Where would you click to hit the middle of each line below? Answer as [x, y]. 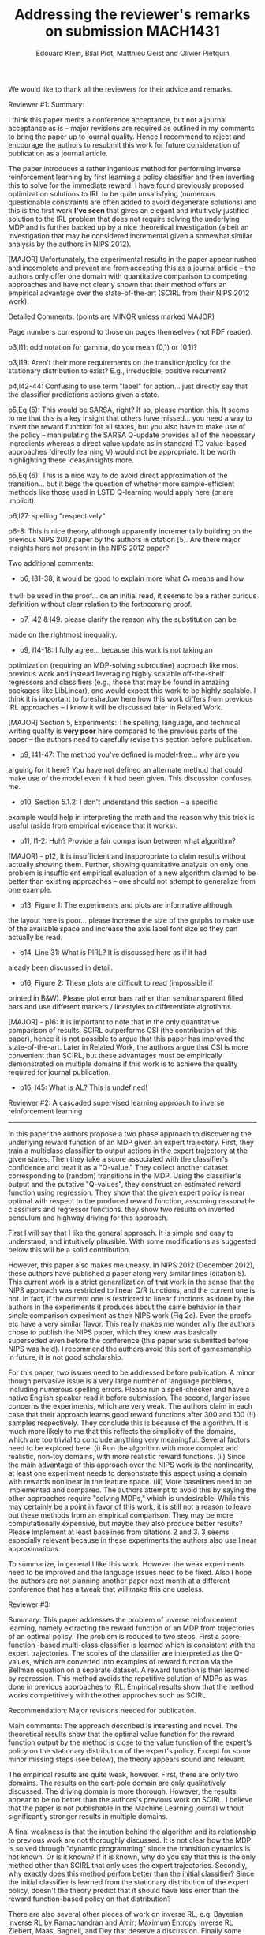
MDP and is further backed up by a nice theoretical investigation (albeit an [129, 227]
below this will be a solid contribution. [69, 1249]
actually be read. [35, 937]
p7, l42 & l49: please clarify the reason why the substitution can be [128, 619]
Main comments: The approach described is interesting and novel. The [123, 1725]
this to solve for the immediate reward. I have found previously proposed [126, 185]
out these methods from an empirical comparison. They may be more [121, 1515]
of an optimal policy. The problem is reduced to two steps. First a [114, 1636]
